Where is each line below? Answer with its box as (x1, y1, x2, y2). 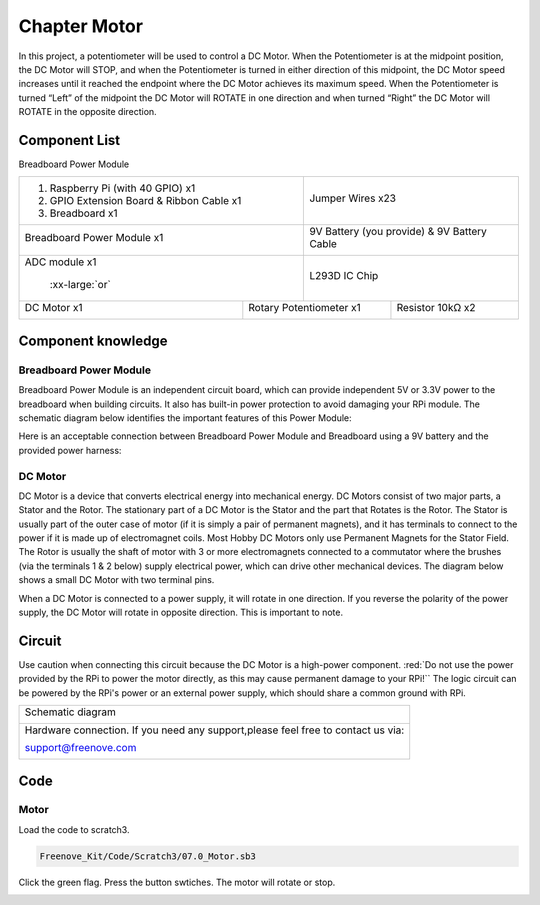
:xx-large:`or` (49, 278, 112, 292)
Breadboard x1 (49, 206, 119, 220)
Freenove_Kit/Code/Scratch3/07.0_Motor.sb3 (39, 850, 257, 862)
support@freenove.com (24, 741, 137, 755)
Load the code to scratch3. (18, 823, 130, 835)
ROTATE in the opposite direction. (18, 106, 157, 118)
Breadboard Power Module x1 (24, 231, 164, 245)
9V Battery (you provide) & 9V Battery (309, 225, 487, 239)
